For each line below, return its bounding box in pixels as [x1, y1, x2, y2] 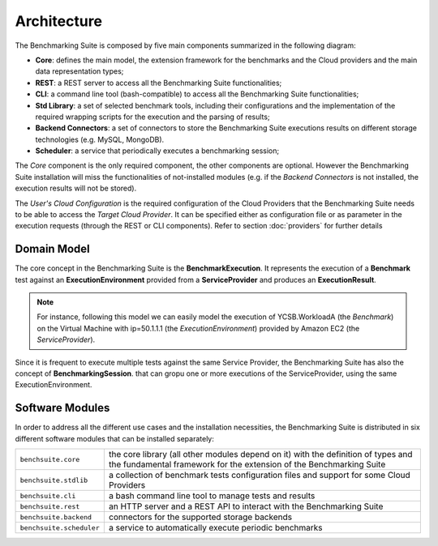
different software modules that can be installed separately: [15, 433, 214, 443]
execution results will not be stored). [15, 183, 137, 194]
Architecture [15, 12, 103, 30]
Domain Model [15, 242, 91, 256]
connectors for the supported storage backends [108, 511, 292, 523]
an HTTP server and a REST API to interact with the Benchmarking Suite [108, 501, 384, 512]
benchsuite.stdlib [19, 476, 88, 484]
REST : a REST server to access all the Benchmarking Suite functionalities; [35, 78, 282, 87]
